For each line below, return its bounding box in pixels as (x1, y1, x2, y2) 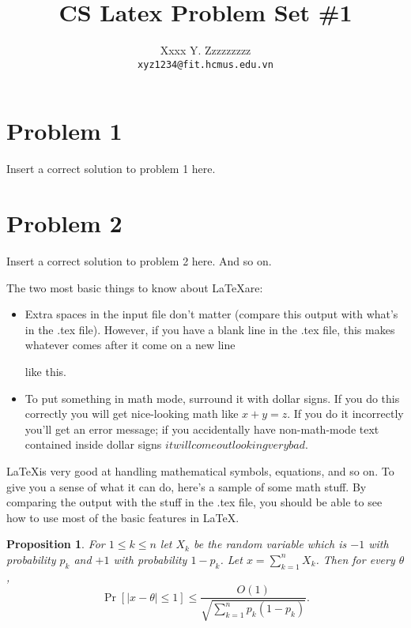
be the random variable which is (194, 536, 347, 552)
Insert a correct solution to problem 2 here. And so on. (6, 253, 272, 269)
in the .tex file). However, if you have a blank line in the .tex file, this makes (25, 321, 395, 337)
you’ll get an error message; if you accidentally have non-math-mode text (25, 420, 379, 437)
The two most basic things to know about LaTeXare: (6, 279, 263, 295)
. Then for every (315, 551, 395, 567)
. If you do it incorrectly (287, 405, 404, 422)
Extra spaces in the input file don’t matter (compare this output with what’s (25, 306, 398, 322)
